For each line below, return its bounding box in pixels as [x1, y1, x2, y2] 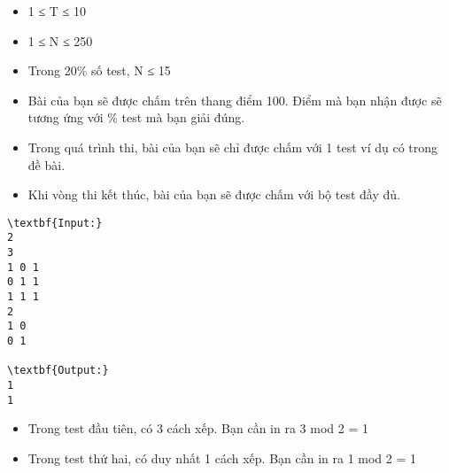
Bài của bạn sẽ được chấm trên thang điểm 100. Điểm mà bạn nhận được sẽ [27, 90, 442, 109]
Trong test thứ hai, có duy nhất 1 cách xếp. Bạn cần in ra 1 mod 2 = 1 [27, 448, 417, 467]
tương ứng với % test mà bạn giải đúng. [27, 108, 245, 127]
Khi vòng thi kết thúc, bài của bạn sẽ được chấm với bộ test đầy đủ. [27, 185, 400, 204]
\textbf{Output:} [7, 364, 109, 377]
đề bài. [27, 155, 66, 174]
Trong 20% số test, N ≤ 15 [27, 61, 171, 80]
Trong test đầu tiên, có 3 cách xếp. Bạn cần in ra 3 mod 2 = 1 [27, 419, 368, 438]
